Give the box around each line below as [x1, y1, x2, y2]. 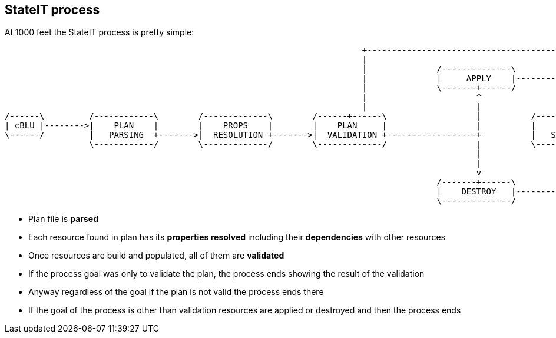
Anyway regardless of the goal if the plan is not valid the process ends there [28, 287, 324, 297]
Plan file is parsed [28, 214, 98, 224]
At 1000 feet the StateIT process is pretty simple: [5, 27, 194, 38]
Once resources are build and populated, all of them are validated [28, 250, 284, 261]
